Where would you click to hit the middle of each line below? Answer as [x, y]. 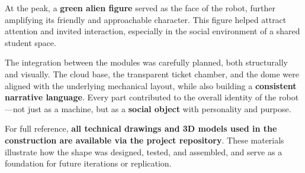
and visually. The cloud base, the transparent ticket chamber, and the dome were [152, 74]
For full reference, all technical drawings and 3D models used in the [141, 128]
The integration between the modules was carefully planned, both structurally [146, 62]
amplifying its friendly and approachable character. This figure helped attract [146, 19]
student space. [30, 42]
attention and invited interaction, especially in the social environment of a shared [152, 31]
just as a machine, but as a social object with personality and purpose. [159, 108]
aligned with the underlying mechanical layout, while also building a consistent [151, 85]
